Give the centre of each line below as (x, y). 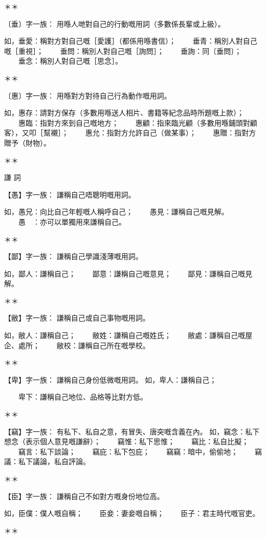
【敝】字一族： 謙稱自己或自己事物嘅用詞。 (77, 318)
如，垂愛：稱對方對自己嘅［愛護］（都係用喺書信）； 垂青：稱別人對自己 (131, 41)
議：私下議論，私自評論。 (47, 461)
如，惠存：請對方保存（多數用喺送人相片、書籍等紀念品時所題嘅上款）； (124, 113)
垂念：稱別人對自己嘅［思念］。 (70, 61)
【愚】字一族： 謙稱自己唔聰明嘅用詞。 (70, 194)
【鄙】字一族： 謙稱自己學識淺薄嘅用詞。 (73, 256)
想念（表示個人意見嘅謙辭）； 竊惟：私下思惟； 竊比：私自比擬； (127, 441)
